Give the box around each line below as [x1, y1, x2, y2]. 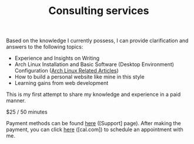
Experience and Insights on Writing [14, 54, 100, 62]
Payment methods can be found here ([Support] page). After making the [6, 120, 181, 127]
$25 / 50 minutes [6, 108, 48, 115]
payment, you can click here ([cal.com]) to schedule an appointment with [6, 126, 183, 133]
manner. [6, 97, 26, 104]
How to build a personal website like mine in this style [14, 73, 145, 80]
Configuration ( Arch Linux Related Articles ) [14, 67, 119, 74]
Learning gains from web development [14, 80, 109, 87]
